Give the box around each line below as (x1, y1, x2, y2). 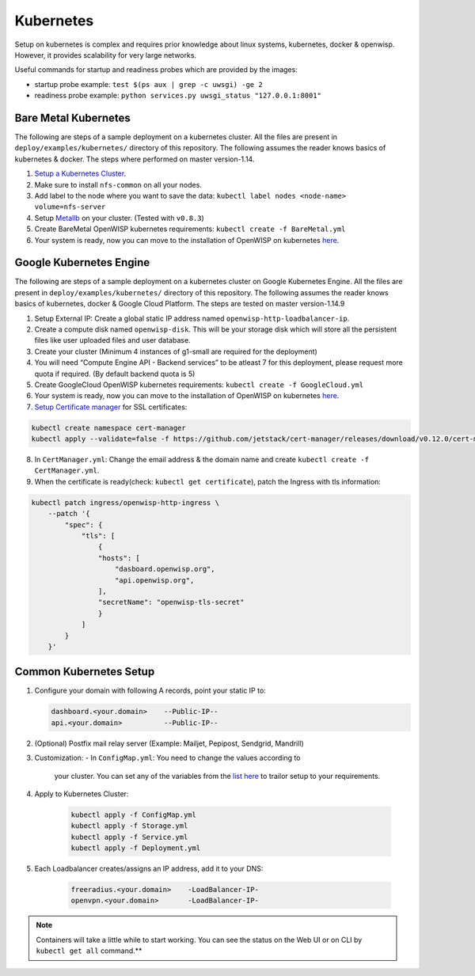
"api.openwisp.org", (115, 575, 195, 585)
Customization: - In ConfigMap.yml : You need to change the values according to (34, 753, 301, 763)
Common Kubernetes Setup (14, 665, 155, 678)
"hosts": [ (97, 553, 140, 562)
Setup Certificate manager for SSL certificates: (34, 402, 188, 412)
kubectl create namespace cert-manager (31, 423, 186, 432)
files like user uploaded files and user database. (34, 336, 191, 345)
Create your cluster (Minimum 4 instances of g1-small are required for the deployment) (34, 347, 318, 356)
